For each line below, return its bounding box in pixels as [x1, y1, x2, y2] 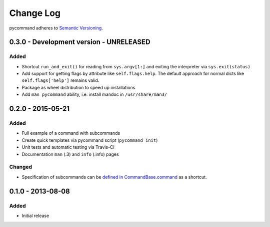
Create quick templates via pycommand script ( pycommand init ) [21, 137, 158, 143]
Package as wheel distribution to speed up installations [21, 84, 135, 90]
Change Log [9, 7, 61, 18]
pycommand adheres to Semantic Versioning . [9, 25, 103, 31]
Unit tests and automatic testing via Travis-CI [21, 144, 115, 150]
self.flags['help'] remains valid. [21, 77, 99, 83]
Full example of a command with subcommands [21, 130, 120, 136]
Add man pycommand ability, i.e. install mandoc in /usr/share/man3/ [21, 91, 167, 97]
